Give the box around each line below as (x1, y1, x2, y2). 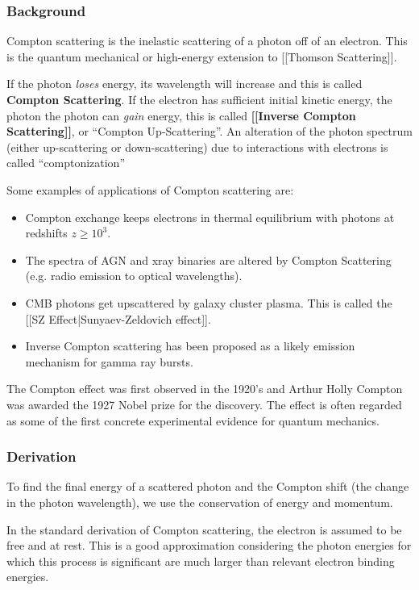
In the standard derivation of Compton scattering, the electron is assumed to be (6, 521, 402, 538)
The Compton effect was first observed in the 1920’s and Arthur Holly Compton (6, 380, 403, 397)
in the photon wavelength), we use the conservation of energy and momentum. (6, 493, 393, 510)
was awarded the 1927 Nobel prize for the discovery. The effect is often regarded (6, 395, 402, 412)
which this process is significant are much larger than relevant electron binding (6, 552, 395, 569)
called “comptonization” (6, 154, 125, 171)
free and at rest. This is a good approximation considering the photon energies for (6, 537, 412, 554)
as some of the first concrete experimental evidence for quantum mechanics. (6, 412, 380, 429)
